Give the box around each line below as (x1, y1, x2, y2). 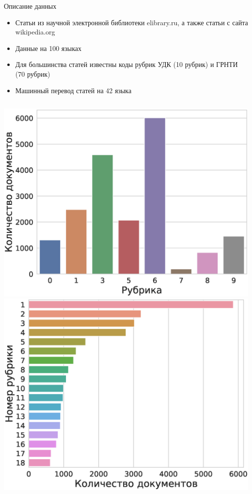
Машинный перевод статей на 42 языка (15, 85, 132, 95)
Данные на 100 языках (15, 43, 82, 53)
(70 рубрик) (15, 68, 50, 79)
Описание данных (4, 1, 57, 11)
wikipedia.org (15, 27, 55, 37)
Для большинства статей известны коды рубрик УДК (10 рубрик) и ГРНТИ (15, 59, 238, 69)
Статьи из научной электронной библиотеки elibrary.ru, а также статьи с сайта (15, 17, 248, 27)
